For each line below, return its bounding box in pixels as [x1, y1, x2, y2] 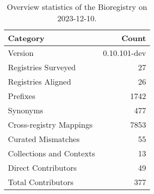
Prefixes [8, 90, 36, 101]
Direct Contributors [8, 162, 77, 173]
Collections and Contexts [8, 147, 95, 159]
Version [8, 47, 34, 58]
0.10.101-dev [103, 47, 146, 58]
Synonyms [8, 104, 43, 116]
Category [8, 32, 45, 44]
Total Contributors [8, 176, 74, 188]
